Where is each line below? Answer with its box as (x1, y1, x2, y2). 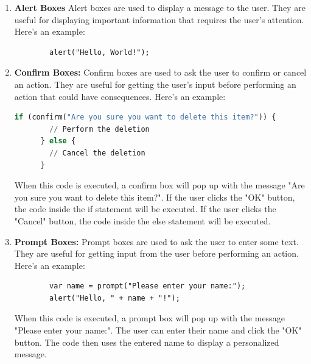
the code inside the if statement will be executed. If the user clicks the (14, 202, 276, 215)
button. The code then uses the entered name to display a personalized (14, 335, 279, 348)
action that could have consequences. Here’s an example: (14, 90, 226, 102)
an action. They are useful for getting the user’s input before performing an (14, 77, 296, 90)
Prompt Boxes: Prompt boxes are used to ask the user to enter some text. (14, 235, 299, 248)
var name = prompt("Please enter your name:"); (49, 282, 246, 291)
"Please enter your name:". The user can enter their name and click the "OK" (14, 324, 302, 337)
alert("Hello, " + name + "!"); (49, 293, 180, 302)
